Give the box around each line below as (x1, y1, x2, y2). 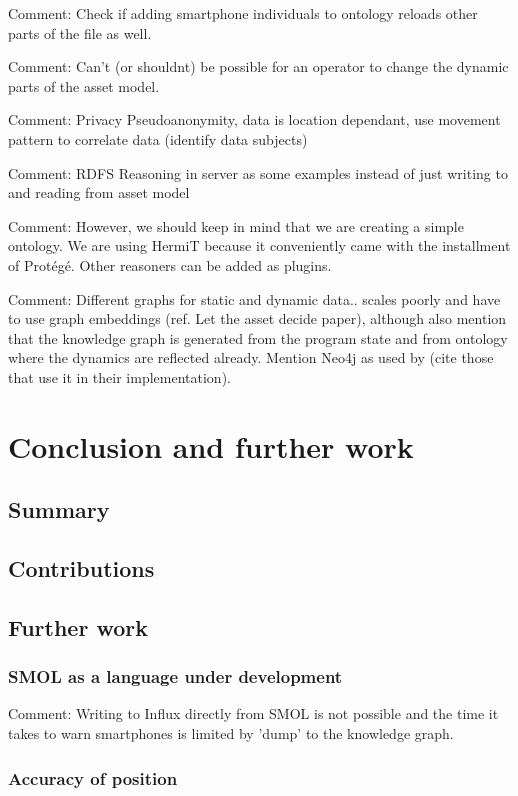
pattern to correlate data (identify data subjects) (8, 128, 308, 149)
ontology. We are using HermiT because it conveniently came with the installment (8, 235, 511, 256)
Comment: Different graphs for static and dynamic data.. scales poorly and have (8, 288, 501, 309)
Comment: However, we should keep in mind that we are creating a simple (8, 215, 464, 236)
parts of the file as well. (8, 22, 152, 43)
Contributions (8, 553, 155, 584)
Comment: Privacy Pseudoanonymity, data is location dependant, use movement (8, 109, 501, 130)
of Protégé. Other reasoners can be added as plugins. (8, 254, 332, 275)
